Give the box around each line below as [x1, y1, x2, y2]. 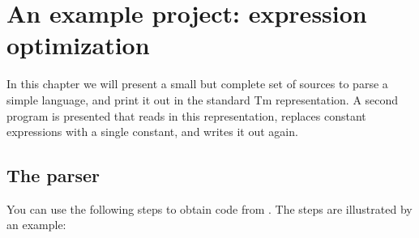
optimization [6, 28, 150, 62]
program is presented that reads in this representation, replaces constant [6, 107, 366, 124]
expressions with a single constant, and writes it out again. [6, 123, 298, 140]
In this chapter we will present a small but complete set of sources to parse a [6, 75, 388, 92]
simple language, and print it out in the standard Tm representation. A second [6, 91, 399, 108]
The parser [6, 163, 100, 188]
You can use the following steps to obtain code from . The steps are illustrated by [6, 200, 413, 217]
